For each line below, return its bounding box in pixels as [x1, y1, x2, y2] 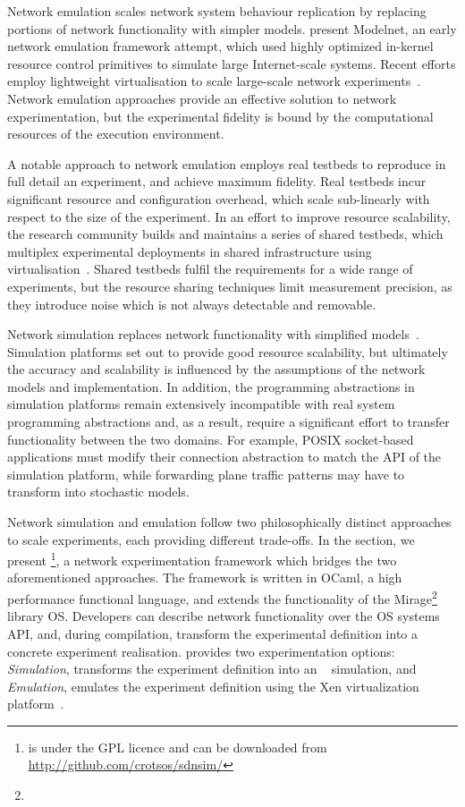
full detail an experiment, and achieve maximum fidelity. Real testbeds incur [7, 172, 427, 191]
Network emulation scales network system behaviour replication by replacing [7, 2, 427, 20]
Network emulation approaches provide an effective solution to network [7, 89, 397, 107]
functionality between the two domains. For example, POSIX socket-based [7, 429, 414, 448]
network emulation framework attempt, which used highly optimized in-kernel [7, 37, 434, 55]
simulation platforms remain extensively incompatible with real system [7, 395, 395, 413]
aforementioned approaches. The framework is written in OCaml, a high [7, 568, 402, 587]
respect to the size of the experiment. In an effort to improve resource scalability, [7, 207, 451, 225]
